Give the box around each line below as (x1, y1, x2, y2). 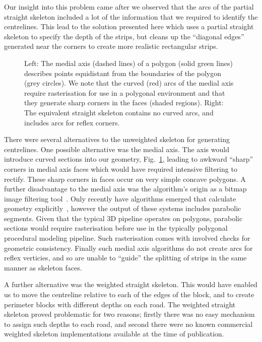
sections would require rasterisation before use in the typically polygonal (4, 223, 228, 233)
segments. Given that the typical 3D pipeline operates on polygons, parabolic (4, 213, 243, 223)
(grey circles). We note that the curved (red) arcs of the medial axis (24, 78, 234, 88)
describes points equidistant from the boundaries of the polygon (24, 67, 221, 78)
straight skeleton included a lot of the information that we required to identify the (4, 11, 258, 22)
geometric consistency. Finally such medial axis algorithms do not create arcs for (4, 242, 253, 253)
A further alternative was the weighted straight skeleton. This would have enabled (4, 279, 257, 290)
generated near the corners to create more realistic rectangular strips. (4, 41, 218, 51)
